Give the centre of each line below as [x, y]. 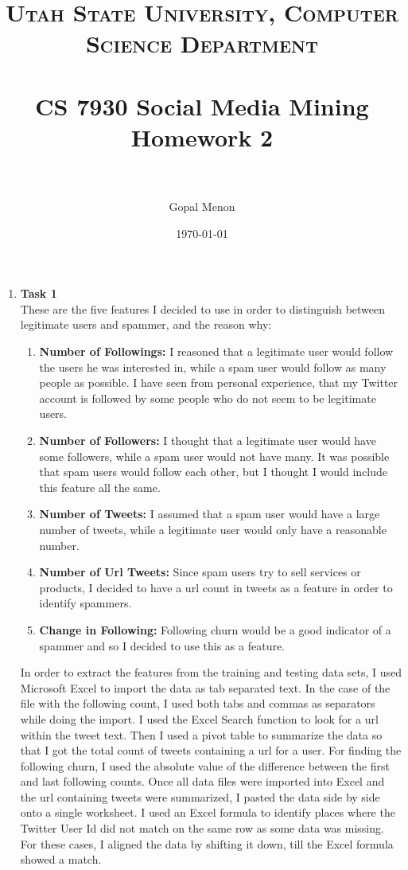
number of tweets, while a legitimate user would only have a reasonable [213, 529]
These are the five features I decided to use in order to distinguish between [203, 308]
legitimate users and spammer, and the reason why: [146, 324]
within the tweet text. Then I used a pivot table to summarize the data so [201, 734]
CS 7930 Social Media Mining [202, 105]
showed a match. [61, 859]
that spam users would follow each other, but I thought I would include [214, 472]
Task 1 [39, 293]
